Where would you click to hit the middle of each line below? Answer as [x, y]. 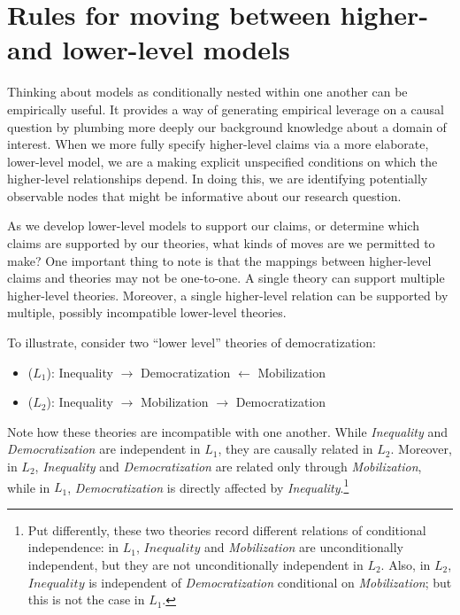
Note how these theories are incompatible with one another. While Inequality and [227, 431]
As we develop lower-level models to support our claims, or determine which [213, 226]
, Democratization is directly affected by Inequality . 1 [208, 486]
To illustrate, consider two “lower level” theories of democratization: [192, 343]
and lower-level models [149, 49]
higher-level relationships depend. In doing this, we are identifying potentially [218, 179]
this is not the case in [86, 599]
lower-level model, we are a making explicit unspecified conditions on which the [222, 161]
